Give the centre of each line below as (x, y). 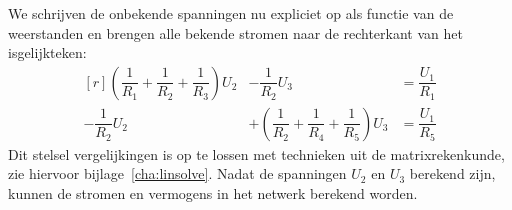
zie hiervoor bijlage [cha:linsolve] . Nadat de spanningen (177, 173)
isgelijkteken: (47, 52)
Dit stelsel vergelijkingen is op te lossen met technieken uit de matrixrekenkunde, (256, 153)
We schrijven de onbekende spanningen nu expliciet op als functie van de (231, 13)
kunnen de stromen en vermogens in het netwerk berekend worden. (213, 193)
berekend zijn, (452, 173)
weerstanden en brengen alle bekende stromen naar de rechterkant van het (235, 32)
